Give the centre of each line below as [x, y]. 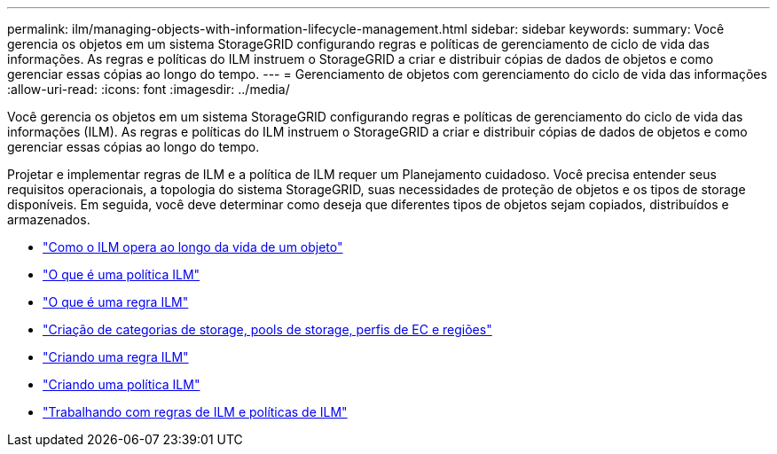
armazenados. [49, 219]
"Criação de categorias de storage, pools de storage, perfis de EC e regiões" [267, 329]
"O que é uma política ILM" [122, 274]
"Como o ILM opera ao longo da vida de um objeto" [193, 247]
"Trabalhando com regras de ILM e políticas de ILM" [195, 412]
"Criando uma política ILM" [122, 384]
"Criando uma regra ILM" [116, 357]
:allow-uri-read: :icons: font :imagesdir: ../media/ [149, 89]
